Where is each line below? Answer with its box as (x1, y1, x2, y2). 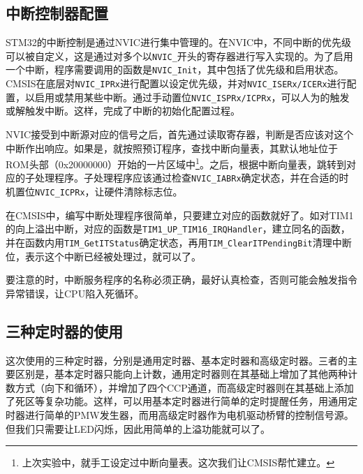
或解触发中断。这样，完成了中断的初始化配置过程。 (6, 103, 240, 118)
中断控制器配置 (6, 2, 108, 24)
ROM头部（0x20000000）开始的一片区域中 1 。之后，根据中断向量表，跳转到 (6, 155, 346, 171)
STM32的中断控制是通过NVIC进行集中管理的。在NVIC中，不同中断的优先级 (6, 35, 352, 50)
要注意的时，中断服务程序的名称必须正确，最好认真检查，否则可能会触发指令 (6, 272, 357, 287)
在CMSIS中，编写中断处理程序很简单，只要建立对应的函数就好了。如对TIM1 (6, 207, 354, 222)
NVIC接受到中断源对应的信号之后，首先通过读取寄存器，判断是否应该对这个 (6, 127, 354, 142)
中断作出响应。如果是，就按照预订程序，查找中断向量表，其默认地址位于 (6, 140, 338, 155)
